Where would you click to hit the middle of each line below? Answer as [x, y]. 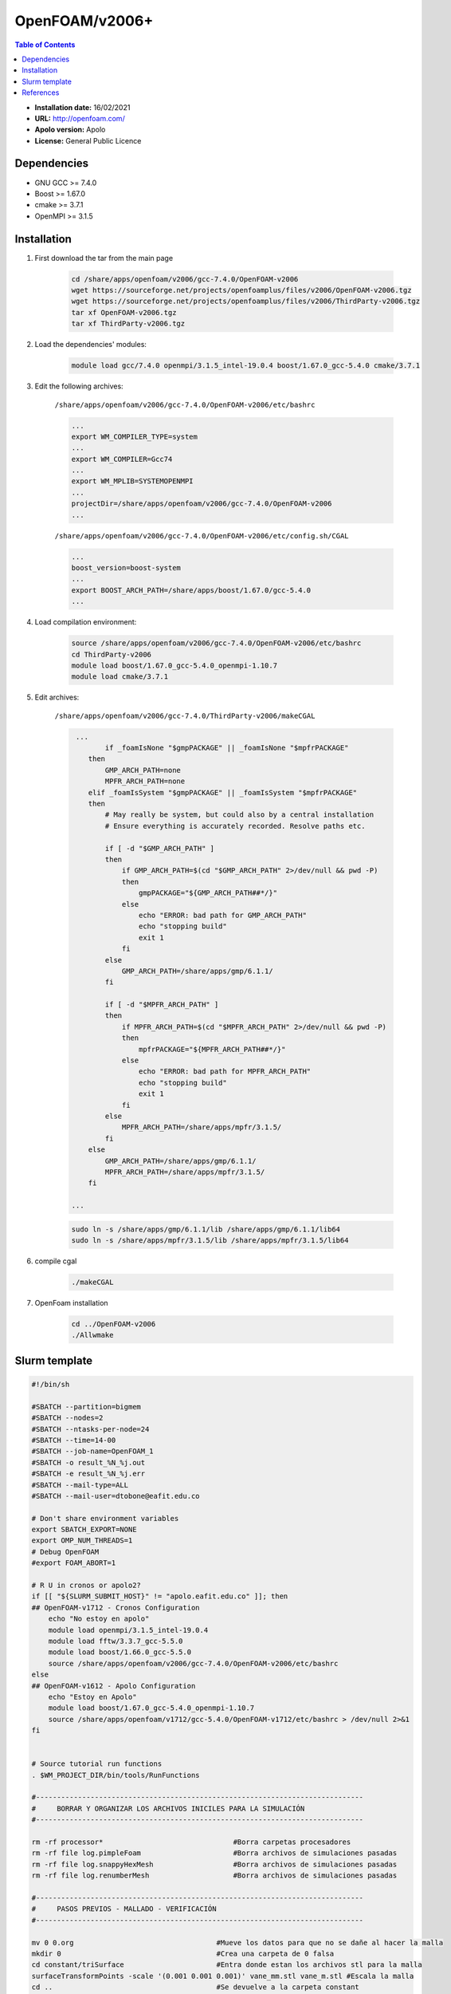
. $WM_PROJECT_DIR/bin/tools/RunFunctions [116, 1775]
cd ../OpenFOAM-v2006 [114, 1324]
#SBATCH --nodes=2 [67, 1418]
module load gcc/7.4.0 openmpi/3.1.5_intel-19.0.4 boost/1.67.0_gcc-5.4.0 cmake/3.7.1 [246, 366]
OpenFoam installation [71, 1303]
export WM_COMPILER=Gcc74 [122, 459]
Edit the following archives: [79, 386]
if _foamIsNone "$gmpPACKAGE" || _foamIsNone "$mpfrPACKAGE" [227, 748]
